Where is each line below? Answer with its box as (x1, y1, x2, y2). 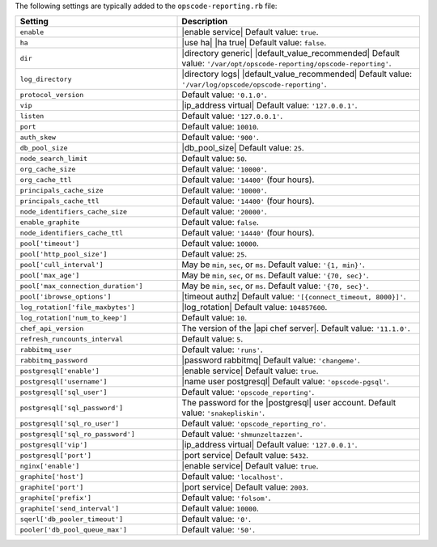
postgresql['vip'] (19, 440, 88, 449)
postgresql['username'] (19, 377, 108, 386)
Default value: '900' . (181, 132, 259, 143)
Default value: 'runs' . (181, 344, 263, 355)
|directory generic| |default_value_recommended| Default (181, 48, 400, 59)
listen (19, 112, 45, 121)
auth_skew (19, 133, 57, 142)
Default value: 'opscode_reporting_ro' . (181, 418, 327, 429)
